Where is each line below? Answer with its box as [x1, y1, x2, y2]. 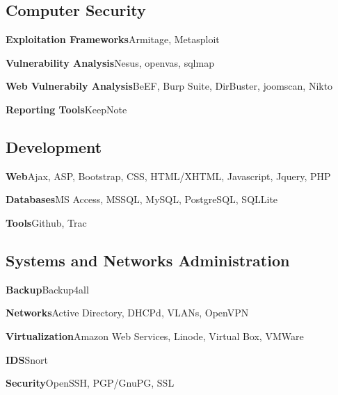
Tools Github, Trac [6, 215, 87, 229]
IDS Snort [6, 352, 48, 366]
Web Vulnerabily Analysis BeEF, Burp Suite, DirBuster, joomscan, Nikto [6, 79, 333, 93]
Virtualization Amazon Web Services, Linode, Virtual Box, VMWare [6, 328, 304, 343]
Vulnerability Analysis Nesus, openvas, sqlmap [6, 55, 214, 70]
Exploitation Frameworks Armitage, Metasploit [6, 32, 220, 47]
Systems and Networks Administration [6, 249, 290, 271]
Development [6, 136, 102, 157]
